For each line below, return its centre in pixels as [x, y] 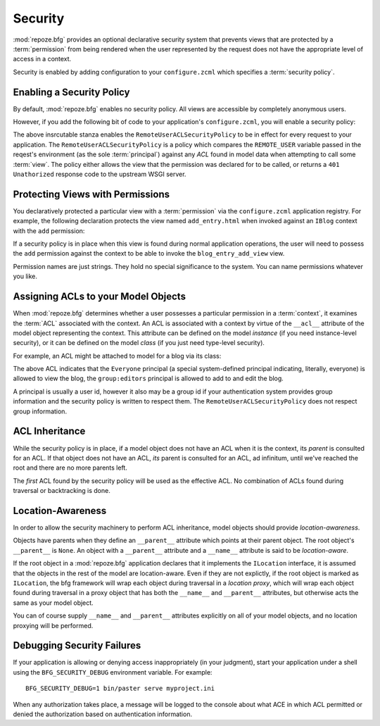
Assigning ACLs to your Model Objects [100, 297]
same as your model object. [53, 603]
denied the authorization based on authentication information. [103, 714]
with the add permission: [49, 231]
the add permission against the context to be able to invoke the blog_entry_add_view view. [149, 254]
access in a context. [42, 59]
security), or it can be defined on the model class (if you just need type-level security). [139, 343]
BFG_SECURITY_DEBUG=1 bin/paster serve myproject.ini [120, 689]
